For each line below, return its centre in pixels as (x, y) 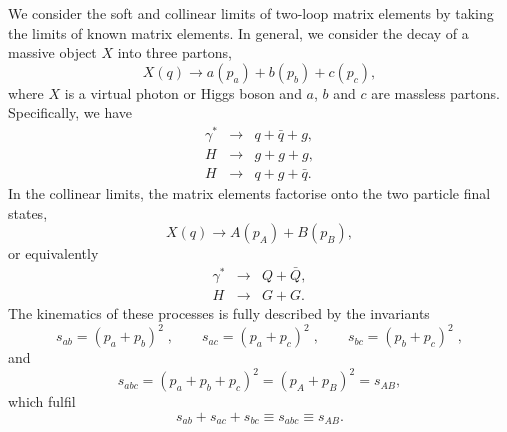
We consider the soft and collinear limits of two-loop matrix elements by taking (251, 13)
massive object (52, 52)
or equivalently (53, 253)
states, (28, 212)
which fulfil (42, 401)
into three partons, (174, 52)
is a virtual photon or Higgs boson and (183, 92)
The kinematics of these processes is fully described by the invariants (219, 313)
